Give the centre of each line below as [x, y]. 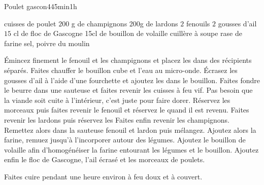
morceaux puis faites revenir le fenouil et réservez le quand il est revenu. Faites [127, 110]
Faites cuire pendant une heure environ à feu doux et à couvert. [103, 176]
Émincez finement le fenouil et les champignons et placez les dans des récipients [128, 60]
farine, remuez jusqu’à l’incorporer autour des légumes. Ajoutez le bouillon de [125, 140]
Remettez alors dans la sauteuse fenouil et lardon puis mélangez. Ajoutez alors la [130, 129]
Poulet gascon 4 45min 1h [41, 6]
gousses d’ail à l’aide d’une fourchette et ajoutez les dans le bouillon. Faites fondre [132, 80]
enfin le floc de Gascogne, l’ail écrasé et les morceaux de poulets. [105, 159]
